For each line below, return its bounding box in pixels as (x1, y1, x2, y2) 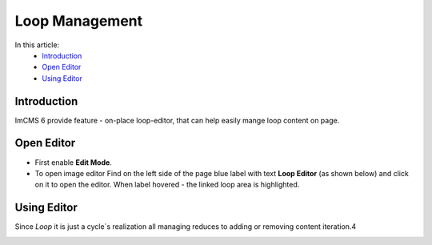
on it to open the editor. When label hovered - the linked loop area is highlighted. (34, 180, 300, 190)
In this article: (14, 40, 60, 50)
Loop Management (14, 12, 143, 30)
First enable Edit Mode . (34, 157, 112, 167)
